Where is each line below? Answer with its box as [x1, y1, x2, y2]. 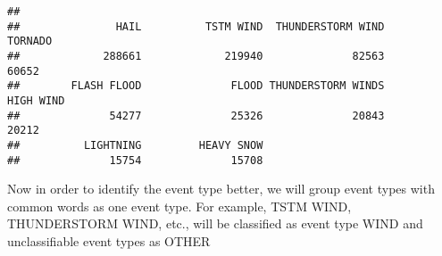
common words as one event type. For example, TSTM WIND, [7, 196, 352, 215]
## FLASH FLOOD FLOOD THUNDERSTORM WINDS [7, 79, 385, 93]
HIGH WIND [7, 94, 65, 107]
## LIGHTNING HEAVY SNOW [7, 138, 263, 152]
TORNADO [7, 35, 53, 48]
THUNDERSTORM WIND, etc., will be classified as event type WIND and [7, 214, 423, 233]
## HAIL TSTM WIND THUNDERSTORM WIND [7, 20, 385, 33]
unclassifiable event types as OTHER [7, 232, 211, 250]
